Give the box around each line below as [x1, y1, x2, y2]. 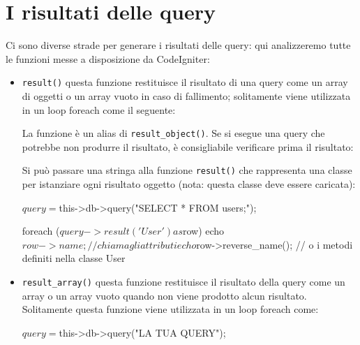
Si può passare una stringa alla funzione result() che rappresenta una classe [22, 163, 352, 177]
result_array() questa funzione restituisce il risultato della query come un [22, 274, 345, 289]
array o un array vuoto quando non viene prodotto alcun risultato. [22, 288, 307, 302]
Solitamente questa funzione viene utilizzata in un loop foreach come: [22, 302, 319, 316]
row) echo [182, 223, 225, 238]
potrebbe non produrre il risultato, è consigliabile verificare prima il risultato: [22, 139, 354, 154]
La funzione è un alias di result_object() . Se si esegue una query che [22, 126, 325, 140]
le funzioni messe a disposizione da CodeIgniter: [6, 51, 210, 66]
